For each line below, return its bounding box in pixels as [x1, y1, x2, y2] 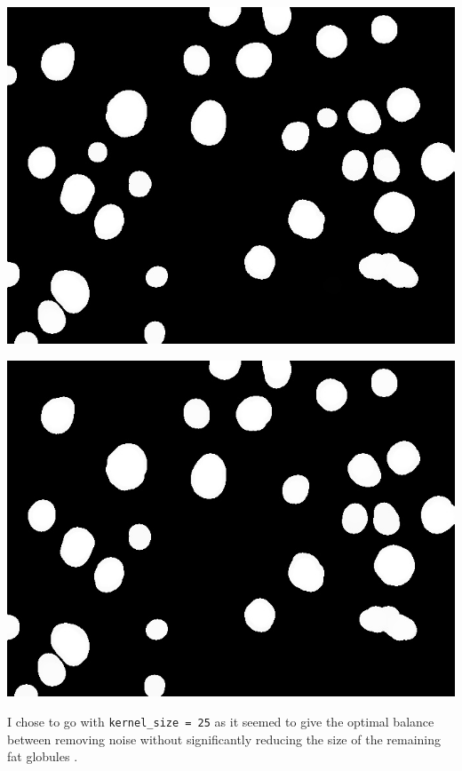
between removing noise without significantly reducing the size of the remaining [7, 729, 442, 748]
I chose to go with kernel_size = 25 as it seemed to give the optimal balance [7, 712, 434, 730]
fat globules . [7, 747, 78, 766]
